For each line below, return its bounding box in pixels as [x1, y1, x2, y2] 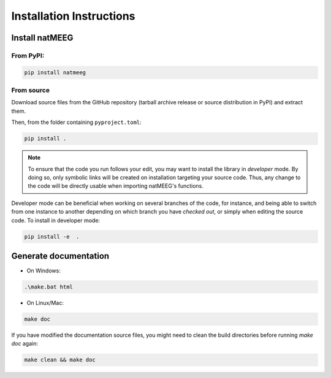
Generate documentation [11, 250, 110, 261]
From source [11, 86, 50, 94]
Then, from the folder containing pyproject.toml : [11, 118, 142, 126]
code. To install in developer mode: [11, 217, 101, 224]
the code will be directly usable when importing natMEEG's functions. [28, 182, 204, 190]
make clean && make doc [24, 357, 96, 363]
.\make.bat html [24, 283, 74, 291]
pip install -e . [24, 233, 80, 240]
